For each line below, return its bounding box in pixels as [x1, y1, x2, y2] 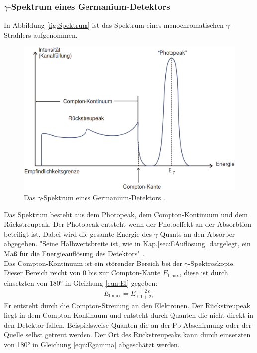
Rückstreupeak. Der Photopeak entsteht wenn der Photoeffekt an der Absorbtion [4, 219, 252, 229]
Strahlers [4, 29, 31, 40]
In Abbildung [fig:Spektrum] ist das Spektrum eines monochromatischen [4, 20, 224, 30]
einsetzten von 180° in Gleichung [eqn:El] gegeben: [4, 277, 158, 288]
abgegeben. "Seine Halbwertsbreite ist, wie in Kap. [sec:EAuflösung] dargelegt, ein [4, 238, 251, 249]
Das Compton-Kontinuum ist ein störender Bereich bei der [4, 258, 182, 268]
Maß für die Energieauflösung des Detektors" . [4, 248, 145, 258]
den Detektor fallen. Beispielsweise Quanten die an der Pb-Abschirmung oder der [4, 319, 252, 330]
